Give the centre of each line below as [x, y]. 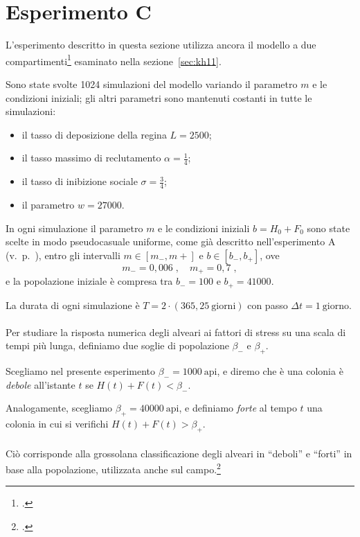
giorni [224, 306]
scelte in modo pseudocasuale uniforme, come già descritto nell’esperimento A [171, 241]
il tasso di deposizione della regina [94, 134]
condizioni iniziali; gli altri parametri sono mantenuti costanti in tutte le [159, 97]
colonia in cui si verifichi [57, 424]
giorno [335, 306]
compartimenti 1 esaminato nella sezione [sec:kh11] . [114, 60]
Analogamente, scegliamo [59, 408]
